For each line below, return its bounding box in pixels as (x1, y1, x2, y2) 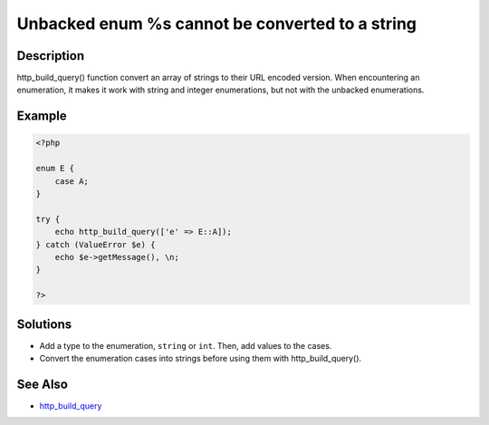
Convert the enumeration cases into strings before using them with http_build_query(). (39, 353, 362, 364)
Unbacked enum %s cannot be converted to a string (16, 14, 417, 34)
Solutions (16, 316, 72, 332)
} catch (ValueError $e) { (35, 239, 156, 249)
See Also (16, 376, 68, 391)
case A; (54, 176, 90, 186)
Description (16, 48, 85, 63)
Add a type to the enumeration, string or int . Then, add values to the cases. (39, 340, 332, 351)
